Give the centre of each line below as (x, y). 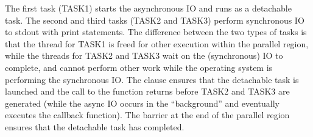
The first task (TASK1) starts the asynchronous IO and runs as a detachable (148, 8)
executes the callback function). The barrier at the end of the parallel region (147, 115)
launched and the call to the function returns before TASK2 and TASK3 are (147, 91)
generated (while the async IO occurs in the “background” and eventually (142, 103)
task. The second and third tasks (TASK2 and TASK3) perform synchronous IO (155, 20)
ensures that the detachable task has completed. (95, 126)
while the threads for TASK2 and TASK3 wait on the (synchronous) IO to (144, 55)
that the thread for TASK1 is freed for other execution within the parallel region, (157, 43)
